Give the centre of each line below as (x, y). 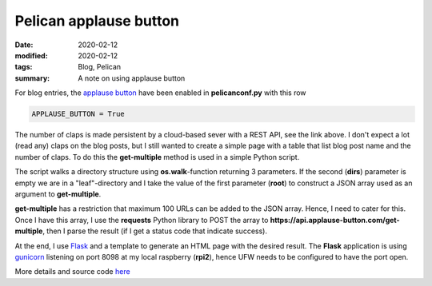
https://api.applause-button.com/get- (335, 220)
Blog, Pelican (100, 67)
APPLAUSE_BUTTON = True (78, 114)
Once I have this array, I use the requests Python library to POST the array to (142, 220)
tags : (24, 67)
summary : (32, 78)
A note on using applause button (132, 78)
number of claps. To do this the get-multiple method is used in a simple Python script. (157, 157)
